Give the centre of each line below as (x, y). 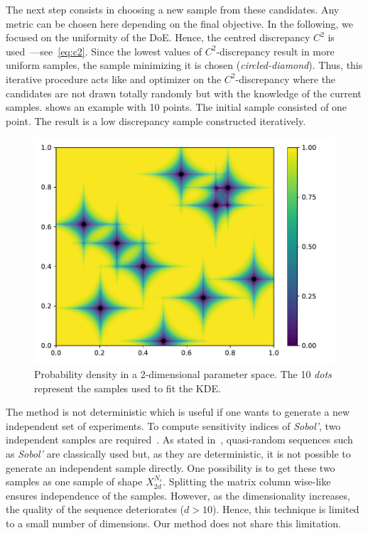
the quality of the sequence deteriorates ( (95, 509)
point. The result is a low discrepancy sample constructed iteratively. (156, 120)
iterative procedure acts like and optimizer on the (114, 79)
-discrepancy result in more (275, 51)
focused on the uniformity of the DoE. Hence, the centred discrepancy (158, 37)
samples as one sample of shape (74, 481)
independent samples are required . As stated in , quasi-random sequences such (179, 440)
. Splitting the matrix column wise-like (247, 481)
